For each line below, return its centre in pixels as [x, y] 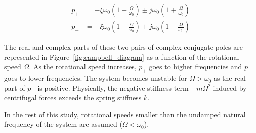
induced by [230, 88]
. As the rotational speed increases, [83, 67]
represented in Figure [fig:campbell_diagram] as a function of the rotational [122, 57]
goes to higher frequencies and [196, 67]
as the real [230, 78]
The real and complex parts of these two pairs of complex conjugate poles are [123, 47]
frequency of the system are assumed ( [63, 124]
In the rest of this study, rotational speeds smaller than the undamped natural [125, 114]
